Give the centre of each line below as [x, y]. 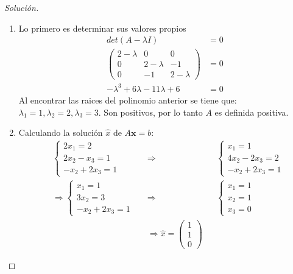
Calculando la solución [61, 132]
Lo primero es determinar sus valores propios [102, 28]
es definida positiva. [252, 112]
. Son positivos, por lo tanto [150, 112]
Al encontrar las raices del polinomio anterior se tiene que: [128, 100]
